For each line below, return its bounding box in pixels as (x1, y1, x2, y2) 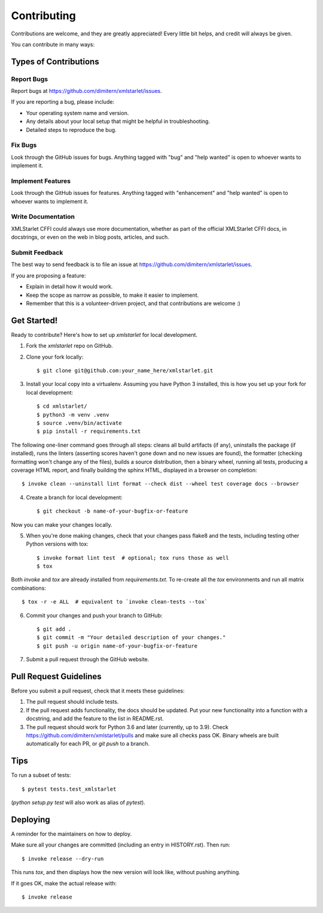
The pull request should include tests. (26, 698, 119, 706)
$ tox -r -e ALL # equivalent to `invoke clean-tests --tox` (22, 598, 208, 605)
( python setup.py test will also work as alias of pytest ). (11, 799, 146, 806)
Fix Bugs (11, 141, 37, 149)
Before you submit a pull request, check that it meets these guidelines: (11, 687, 185, 695)
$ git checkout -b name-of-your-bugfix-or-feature (36, 508, 188, 515)
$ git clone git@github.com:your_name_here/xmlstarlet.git (36, 367, 214, 374)
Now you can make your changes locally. (11, 521, 112, 528)
